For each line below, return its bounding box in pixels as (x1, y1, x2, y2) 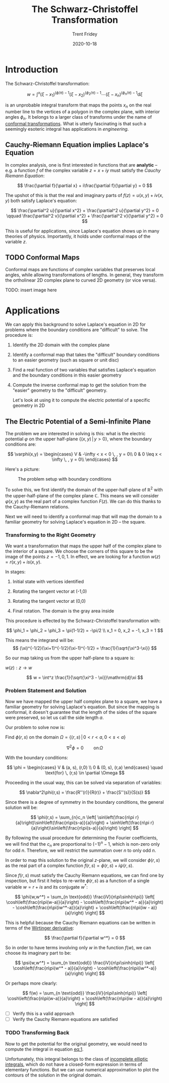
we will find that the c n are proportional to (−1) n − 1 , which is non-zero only (5, 840, 160, 848)
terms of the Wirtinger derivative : (5, 925, 75, 931)
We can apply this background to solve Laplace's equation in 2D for (5, 322, 146, 328)
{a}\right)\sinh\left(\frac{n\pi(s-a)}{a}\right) (15, 819, 105, 826)
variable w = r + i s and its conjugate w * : (5, 883, 88, 890)
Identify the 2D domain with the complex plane (12, 342, 110, 348)
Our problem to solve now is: (5, 725, 65, 731)
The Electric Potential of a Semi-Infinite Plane (5, 417, 151, 426)
